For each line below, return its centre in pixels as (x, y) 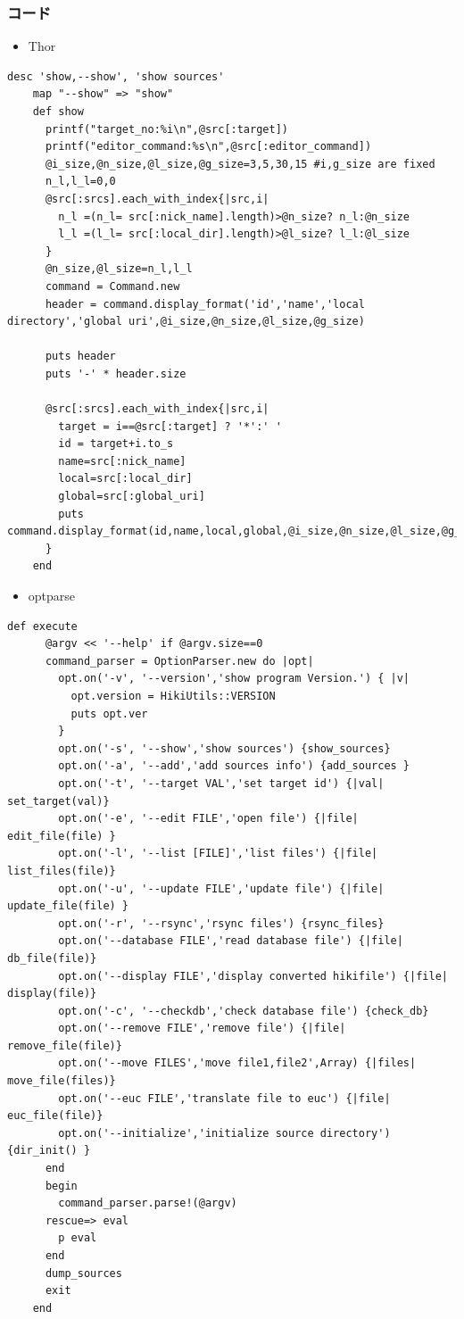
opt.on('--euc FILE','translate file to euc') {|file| (224, 1098)
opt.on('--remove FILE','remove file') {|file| (202, 1029)
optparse (52, 596)
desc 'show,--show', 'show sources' (116, 76)
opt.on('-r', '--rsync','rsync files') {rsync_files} (221, 923)
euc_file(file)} (55, 1116)
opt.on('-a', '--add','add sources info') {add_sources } (234, 766)
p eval (78, 1238)
